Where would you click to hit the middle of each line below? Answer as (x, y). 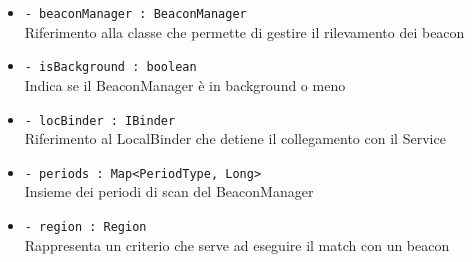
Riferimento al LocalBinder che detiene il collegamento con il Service (235, 138)
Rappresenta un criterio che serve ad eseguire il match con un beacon (237, 244)
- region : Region (85, 227)
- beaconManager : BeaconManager (135, 14)
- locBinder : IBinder (100, 120)
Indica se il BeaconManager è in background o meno (185, 84)
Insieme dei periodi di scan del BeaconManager (169, 191)
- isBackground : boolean (110, 67)
